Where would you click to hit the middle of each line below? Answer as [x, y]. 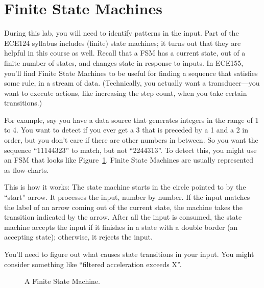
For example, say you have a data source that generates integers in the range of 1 [131, 120]
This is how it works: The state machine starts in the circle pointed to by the [125, 187]
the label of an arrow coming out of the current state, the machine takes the [123, 207]
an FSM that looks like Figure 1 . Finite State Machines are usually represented [129, 160]
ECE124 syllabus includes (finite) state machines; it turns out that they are [123, 43]
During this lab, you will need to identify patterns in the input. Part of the [122, 33]
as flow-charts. [27, 169]
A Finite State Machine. [62, 281]
